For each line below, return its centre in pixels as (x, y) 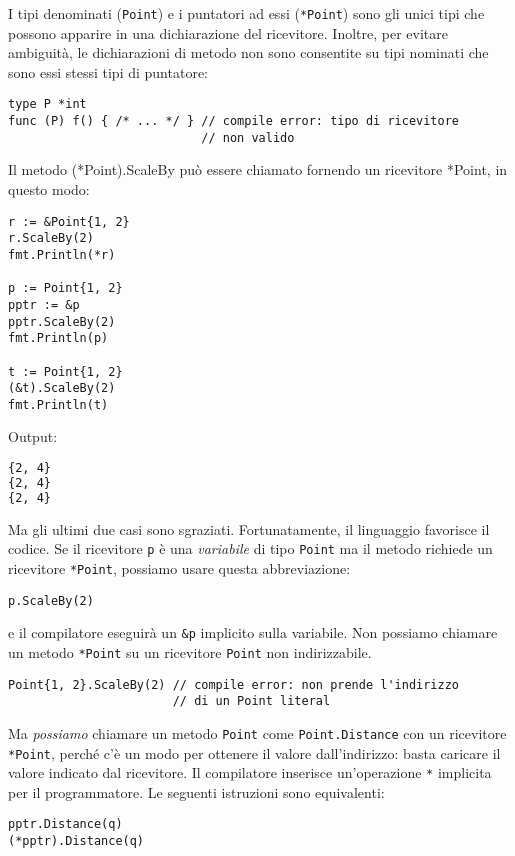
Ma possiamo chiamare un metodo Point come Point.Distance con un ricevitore (257, 732)
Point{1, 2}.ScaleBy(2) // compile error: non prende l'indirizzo (234, 684)
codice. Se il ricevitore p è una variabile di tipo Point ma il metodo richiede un (250, 548)
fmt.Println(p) (58, 338)
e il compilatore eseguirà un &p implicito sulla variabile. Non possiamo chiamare (253, 632)
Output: (33, 436)
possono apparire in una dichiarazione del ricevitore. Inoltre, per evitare (228, 32)
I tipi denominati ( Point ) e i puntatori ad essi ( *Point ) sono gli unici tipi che (246, 13)
